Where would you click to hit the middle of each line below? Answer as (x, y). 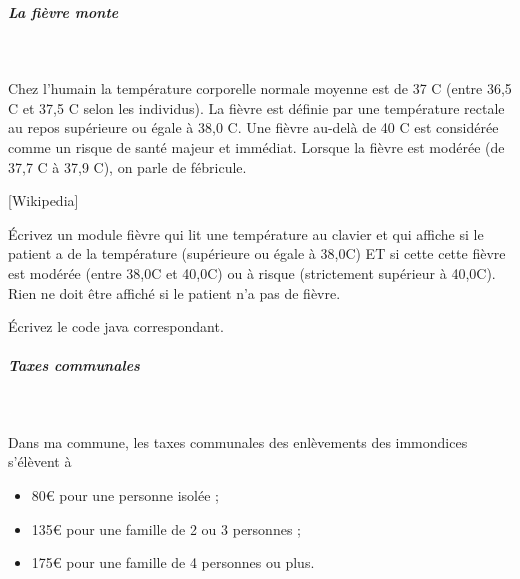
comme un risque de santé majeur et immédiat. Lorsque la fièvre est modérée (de (256, 146)
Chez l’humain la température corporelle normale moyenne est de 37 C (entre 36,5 (260, 88)
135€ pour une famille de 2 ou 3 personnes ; (166, 528)
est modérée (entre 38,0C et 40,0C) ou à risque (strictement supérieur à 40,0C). (252, 272)
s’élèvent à (40, 461)
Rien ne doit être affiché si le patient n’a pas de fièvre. (174, 292)
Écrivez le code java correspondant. (116, 326)
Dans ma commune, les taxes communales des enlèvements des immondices (238, 441)
